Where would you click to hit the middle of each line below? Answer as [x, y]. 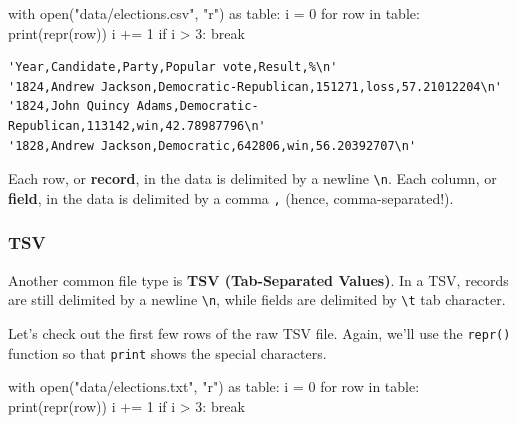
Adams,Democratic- [197, 106]
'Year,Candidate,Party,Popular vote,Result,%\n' [173, 67]
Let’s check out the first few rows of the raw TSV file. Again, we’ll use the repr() [259, 332]
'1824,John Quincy [69, 106]
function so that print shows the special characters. [167, 352]
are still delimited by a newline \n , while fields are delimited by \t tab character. [257, 299]
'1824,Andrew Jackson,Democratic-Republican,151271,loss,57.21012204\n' [255, 86]
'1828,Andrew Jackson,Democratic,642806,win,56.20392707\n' [212, 145]
